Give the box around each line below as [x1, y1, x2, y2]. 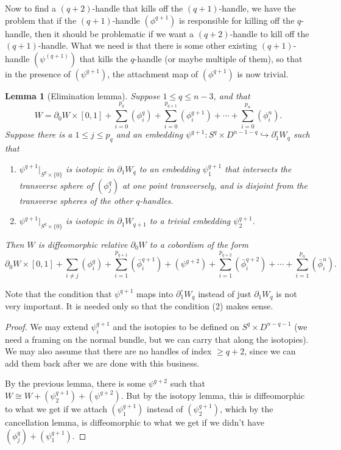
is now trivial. [237, 67, 289, 80]
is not [276, 287, 297, 300]
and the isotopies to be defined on [113, 320, 239, 332]
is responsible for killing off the [179, 13, 295, 26]
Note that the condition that [5, 287, 112, 300]
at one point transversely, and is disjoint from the [122, 178, 308, 191]
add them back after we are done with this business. [5, 356, 200, 369]
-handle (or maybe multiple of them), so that [134, 52, 303, 65]
